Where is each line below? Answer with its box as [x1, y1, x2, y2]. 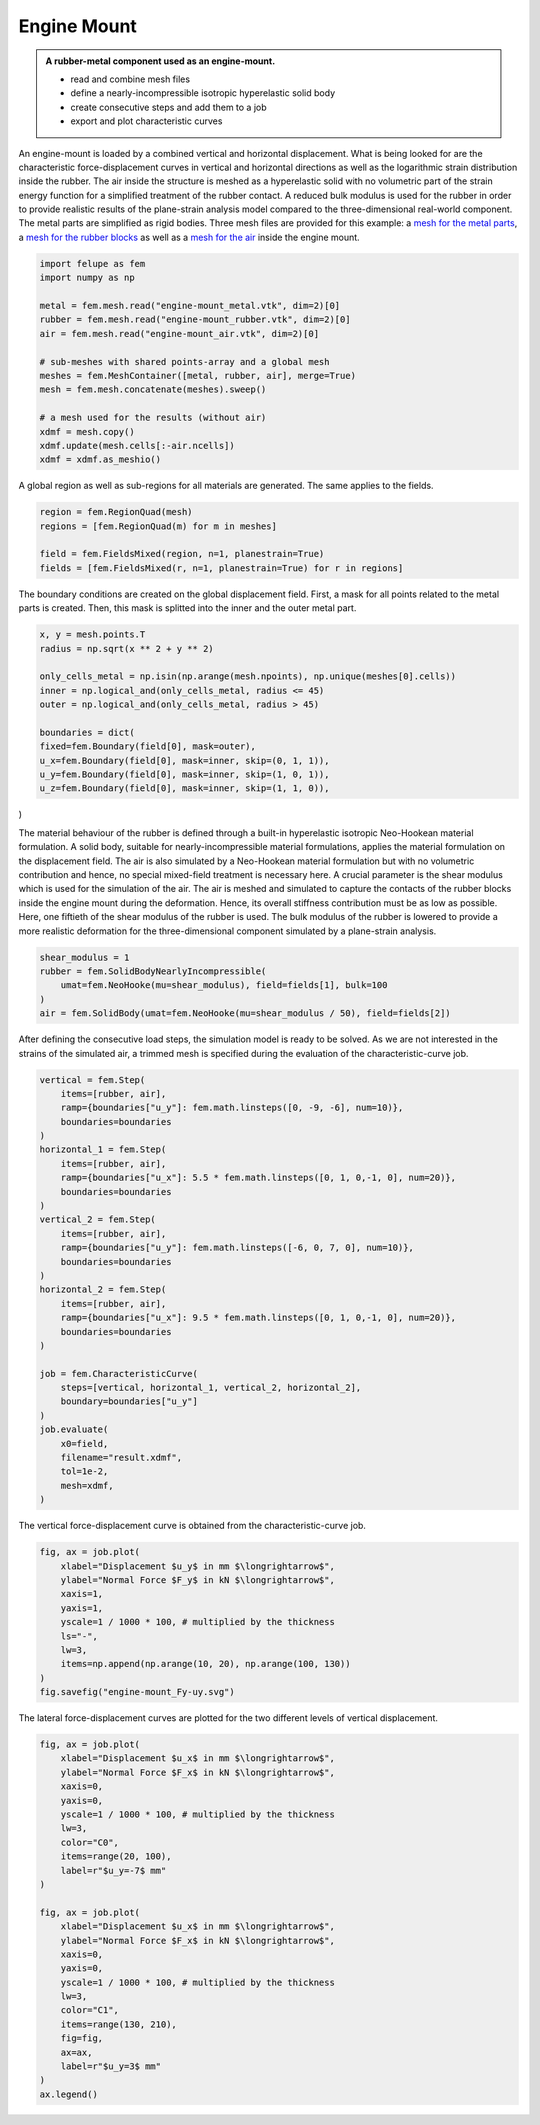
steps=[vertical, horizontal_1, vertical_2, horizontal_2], [60, 1382, 362, 1394]
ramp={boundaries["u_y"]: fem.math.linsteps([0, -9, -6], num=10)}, [60, 1102, 404, 1114]
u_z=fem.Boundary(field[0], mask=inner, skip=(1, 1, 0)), [39, 783, 330, 794]
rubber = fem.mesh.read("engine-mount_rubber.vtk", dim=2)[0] [39, 314, 351, 325]
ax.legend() [39, 2088, 99, 2100]
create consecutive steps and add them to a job [70, 101, 267, 113]
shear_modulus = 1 [39, 951, 130, 963]
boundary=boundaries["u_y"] [60, 1396, 199, 1407]
